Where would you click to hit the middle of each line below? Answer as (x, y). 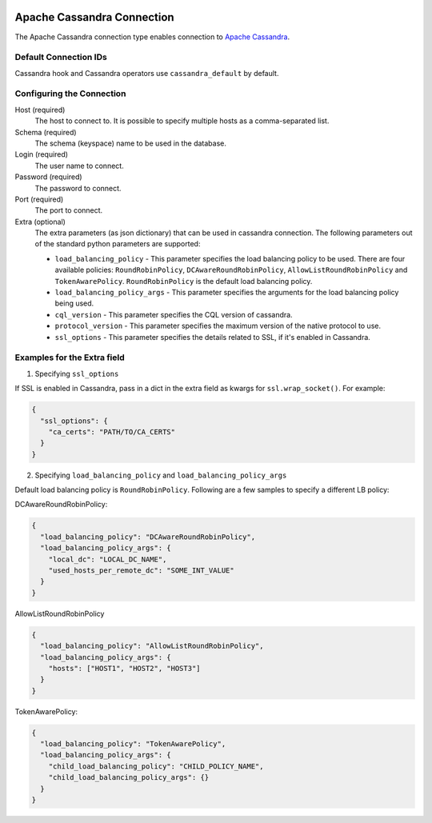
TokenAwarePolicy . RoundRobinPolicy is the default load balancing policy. (184, 281)
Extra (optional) (40, 222)
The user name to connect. (79, 166)
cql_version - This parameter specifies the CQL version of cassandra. (174, 314)
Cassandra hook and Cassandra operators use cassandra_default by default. (147, 73)
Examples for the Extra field (70, 358)
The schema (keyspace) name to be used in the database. (131, 143)
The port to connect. (69, 210)
